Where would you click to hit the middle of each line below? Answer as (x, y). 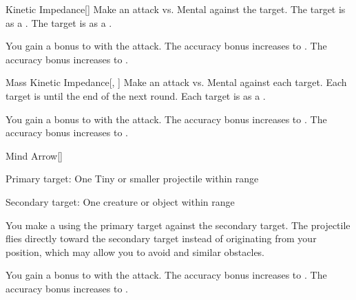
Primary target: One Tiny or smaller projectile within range (132, 179)
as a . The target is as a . (59, 22)
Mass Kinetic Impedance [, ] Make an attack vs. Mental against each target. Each (176, 82)
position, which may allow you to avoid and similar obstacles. (135, 251)
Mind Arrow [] (34, 155)
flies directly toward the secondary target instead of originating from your (161, 238)
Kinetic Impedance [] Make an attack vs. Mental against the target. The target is (176, 9)
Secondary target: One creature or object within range (120, 201)
